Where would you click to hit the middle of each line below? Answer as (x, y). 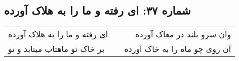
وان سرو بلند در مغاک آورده (183, 34)
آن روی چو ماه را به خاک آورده (178, 49)
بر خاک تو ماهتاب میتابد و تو (56, 49)
